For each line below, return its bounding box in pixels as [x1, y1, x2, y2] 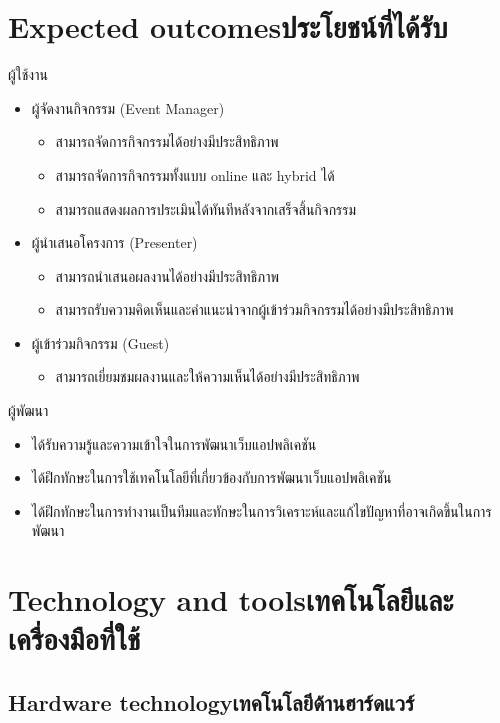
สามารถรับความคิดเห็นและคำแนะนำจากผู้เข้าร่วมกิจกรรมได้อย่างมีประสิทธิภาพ [55, 299, 454, 320]
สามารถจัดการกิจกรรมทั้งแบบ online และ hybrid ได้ [55, 164, 335, 185]
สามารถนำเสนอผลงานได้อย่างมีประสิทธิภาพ [55, 265, 279, 286]
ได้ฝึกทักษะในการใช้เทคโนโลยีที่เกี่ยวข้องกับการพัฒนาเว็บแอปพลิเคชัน [31, 467, 392, 488]
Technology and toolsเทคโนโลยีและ [8, 579, 454, 620]
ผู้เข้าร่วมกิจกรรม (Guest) [31, 332, 170, 353]
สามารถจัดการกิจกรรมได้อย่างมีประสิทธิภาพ [55, 131, 279, 152]
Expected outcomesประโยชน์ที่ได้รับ [8, 6, 448, 47]
